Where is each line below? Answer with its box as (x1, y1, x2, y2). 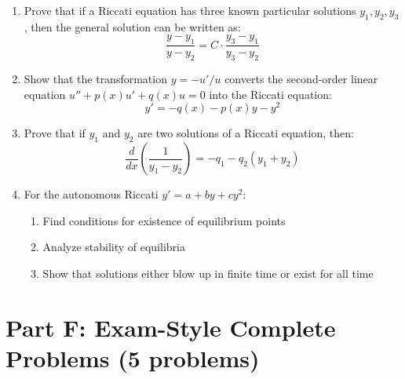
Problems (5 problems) (5, 341, 260, 374)
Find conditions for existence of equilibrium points (42, 212, 286, 228)
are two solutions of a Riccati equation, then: (137, 125, 354, 141)
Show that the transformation (24, 71, 167, 87)
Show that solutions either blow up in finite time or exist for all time (42, 264, 374, 281)
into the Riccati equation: (209, 86, 332, 102)
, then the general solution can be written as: (24, 18, 241, 35)
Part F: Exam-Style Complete (5, 311, 336, 343)
